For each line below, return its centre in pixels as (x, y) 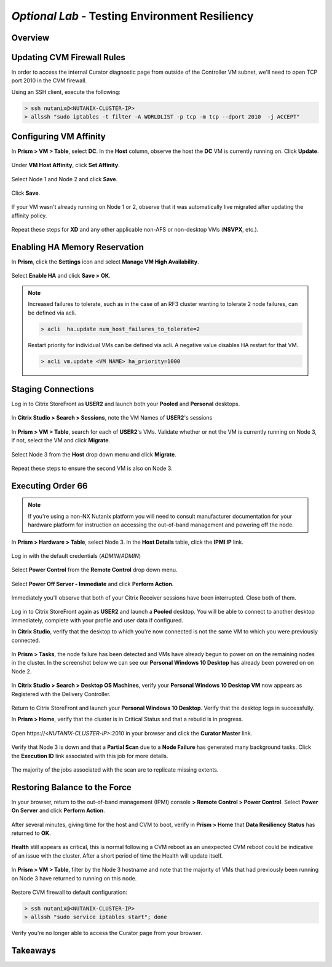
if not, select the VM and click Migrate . (61, 440)
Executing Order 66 (49, 486)
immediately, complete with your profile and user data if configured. (97, 620)
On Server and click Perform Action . (58, 810)
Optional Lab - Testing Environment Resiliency (132, 16)
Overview (30, 38)
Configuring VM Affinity (58, 136)
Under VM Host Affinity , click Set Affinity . (65, 165)
